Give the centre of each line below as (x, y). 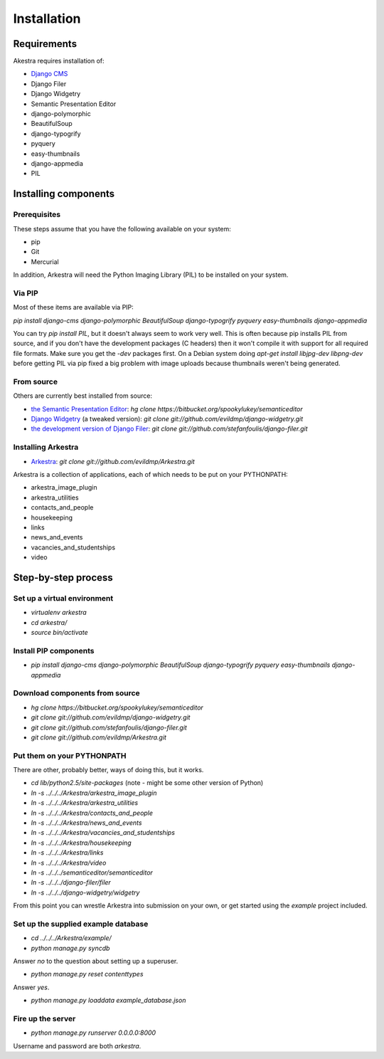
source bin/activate (59, 633)
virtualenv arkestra (59, 613)
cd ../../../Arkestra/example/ (71, 938)
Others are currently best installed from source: (83, 396)
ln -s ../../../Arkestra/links (67, 853)
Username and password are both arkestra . (77, 1045)
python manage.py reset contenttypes (87, 974)
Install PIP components (54, 650)
